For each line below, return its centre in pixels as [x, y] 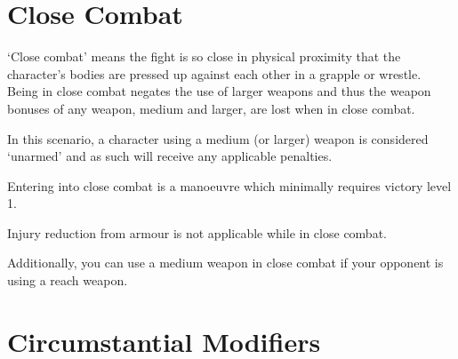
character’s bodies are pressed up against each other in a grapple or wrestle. [214, 73]
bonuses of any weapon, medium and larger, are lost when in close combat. [211, 108]
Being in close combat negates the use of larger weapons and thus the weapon [219, 91]
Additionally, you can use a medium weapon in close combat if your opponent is [225, 263]
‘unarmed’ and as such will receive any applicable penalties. [170, 156]
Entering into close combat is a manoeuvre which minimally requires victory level [229, 185]
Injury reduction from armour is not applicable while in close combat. [197, 232]
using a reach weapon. [68, 280]
